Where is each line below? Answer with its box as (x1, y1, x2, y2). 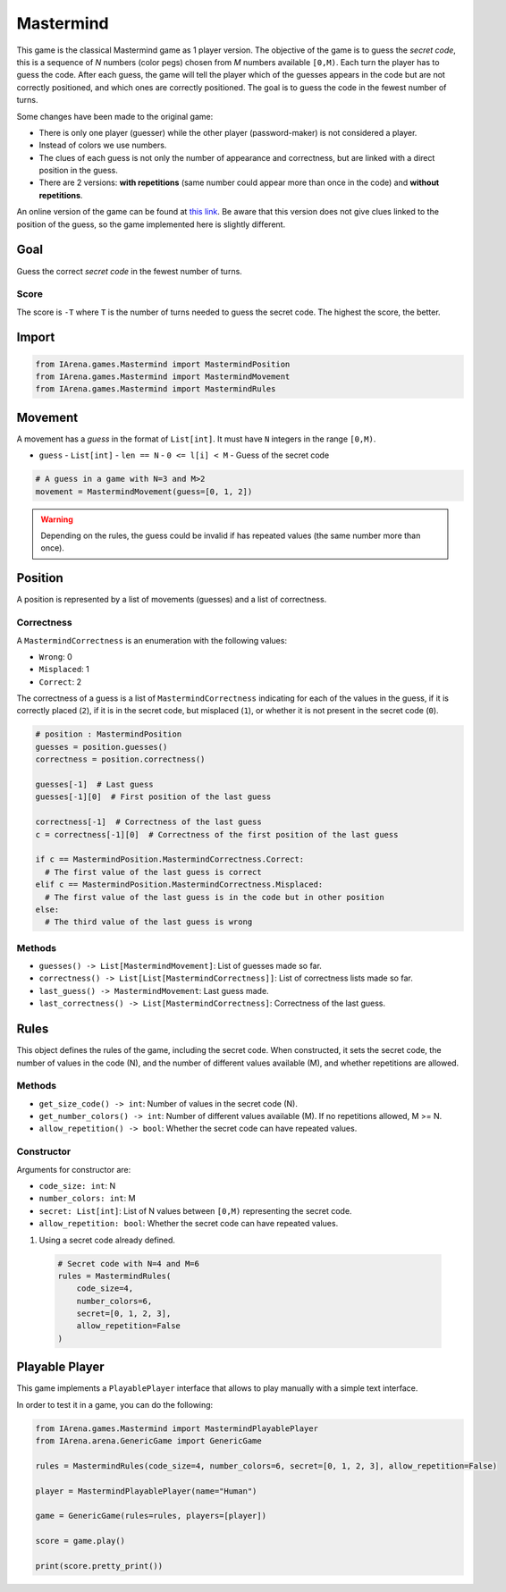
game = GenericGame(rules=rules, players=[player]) (35, 1511, 267, 1521)
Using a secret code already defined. (38, 1234, 176, 1245)
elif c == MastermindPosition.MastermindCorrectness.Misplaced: (35, 880, 324, 889)
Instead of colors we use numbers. (38, 139, 167, 151)
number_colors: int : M (38, 1193, 136, 1204)
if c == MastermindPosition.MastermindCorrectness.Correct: (35, 855, 305, 864)
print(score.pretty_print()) (35, 1561, 164, 1571)
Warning (40, 514, 73, 525)
